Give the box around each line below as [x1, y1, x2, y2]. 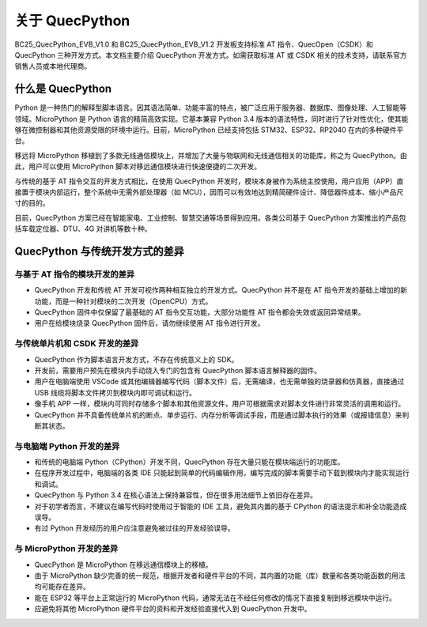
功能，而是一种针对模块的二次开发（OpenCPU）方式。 [34, 297, 213, 306]
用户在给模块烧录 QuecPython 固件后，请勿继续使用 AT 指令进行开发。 [34, 319, 265, 328]
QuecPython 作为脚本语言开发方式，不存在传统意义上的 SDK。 [34, 354, 239, 364]
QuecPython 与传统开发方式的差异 [14, 244, 185, 258]
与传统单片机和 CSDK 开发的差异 [14, 338, 139, 349]
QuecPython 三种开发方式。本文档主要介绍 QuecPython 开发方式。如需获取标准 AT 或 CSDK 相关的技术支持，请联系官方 [14, 50, 407, 59]
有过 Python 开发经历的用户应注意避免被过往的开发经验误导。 [34, 523, 235, 533]
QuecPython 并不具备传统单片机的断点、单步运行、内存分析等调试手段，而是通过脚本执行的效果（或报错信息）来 [34, 410, 402, 419]
